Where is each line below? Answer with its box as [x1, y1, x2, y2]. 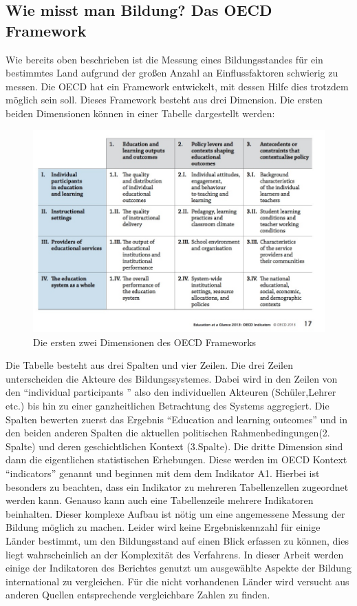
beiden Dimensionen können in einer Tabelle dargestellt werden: [6, 105, 275, 120]
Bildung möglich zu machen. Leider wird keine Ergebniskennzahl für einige [6, 520, 321, 534]
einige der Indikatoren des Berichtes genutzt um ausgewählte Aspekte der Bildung [6, 560, 351, 575]
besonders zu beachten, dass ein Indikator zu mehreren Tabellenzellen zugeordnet [6, 479, 349, 494]
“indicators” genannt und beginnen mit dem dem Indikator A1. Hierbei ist [6, 465, 320, 480]
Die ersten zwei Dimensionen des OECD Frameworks [33, 334, 257, 349]
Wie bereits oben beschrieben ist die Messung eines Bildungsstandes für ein [6, 52, 323, 66]
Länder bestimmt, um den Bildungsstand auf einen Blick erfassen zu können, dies [6, 533, 349, 547]
